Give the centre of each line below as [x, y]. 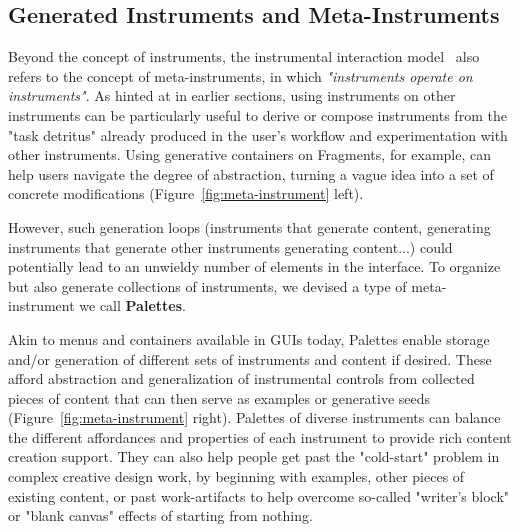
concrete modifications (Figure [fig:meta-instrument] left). [186, 193]
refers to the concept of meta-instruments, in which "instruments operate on [240, 75]
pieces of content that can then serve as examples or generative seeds [219, 397]
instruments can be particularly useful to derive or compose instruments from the [257, 114]
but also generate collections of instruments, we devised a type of [207, 285]
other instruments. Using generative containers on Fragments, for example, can [250, 154]
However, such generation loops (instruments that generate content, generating [249, 226]
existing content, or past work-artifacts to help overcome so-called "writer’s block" [259, 495]
